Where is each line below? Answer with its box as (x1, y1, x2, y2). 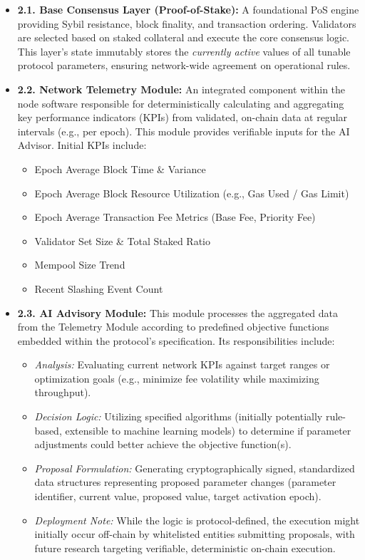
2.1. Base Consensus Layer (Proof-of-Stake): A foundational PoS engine (17, 2, 359, 16)
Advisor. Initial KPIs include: (17, 138, 147, 152)
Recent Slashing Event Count (34, 281, 163, 296)
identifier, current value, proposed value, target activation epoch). (34, 489, 322, 504)
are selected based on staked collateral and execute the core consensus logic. (17, 30, 350, 45)
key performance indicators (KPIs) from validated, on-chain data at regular (17, 110, 348, 125)
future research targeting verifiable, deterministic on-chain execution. (34, 540, 336, 555)
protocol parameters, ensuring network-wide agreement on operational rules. (17, 58, 351, 73)
